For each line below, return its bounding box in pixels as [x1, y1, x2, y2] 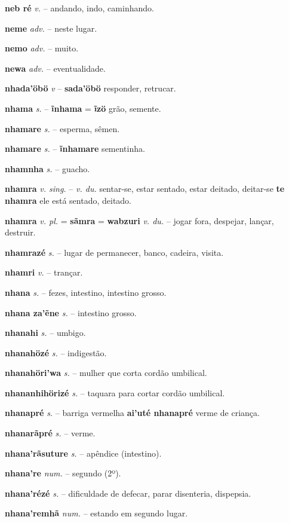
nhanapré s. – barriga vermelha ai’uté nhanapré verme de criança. [5, 406, 260, 419]
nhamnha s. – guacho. [5, 162, 90, 175]
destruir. [5, 226, 36, 238]
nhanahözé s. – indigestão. [5, 346, 107, 359]
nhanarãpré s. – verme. [5, 427, 96, 439]
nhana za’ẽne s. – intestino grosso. [5, 306, 137, 319]
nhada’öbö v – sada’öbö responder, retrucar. [5, 82, 176, 94]
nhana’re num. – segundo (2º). [5, 467, 121, 479]
